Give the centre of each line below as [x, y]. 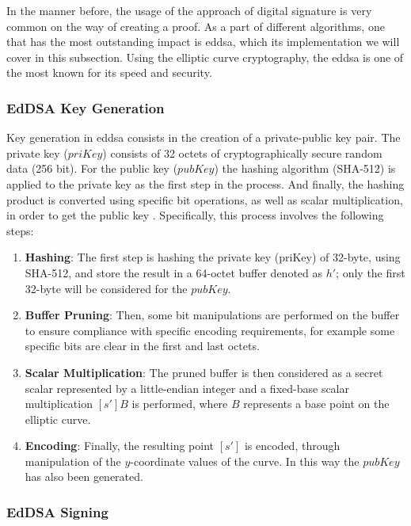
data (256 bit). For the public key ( [92, 168]
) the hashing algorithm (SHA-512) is [305, 168]
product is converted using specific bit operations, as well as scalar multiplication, [205, 199]
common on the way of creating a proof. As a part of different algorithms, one [196, 26]
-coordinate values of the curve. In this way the [245, 461]
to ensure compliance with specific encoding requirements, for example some [210, 330]
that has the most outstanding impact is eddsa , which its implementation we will [203, 42]
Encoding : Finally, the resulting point [120, 446]
